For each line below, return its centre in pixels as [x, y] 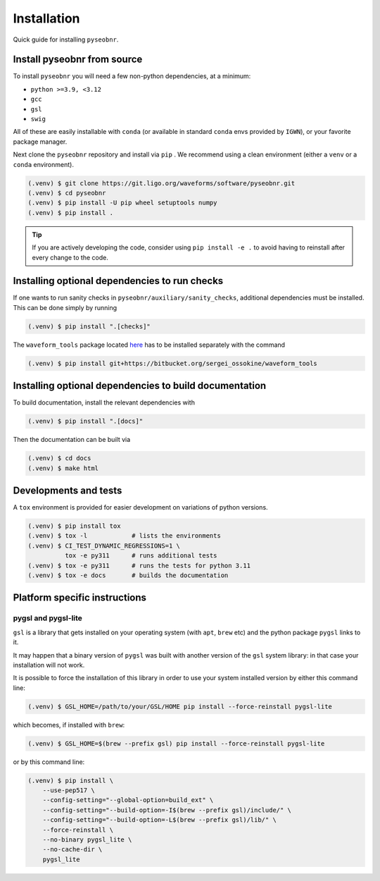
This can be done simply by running [65, 307]
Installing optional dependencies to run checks [118, 281]
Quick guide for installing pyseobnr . [66, 39]
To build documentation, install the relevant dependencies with [104, 402]
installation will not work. [49, 665]
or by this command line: [49, 762]
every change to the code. [70, 257]
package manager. [40, 142]
